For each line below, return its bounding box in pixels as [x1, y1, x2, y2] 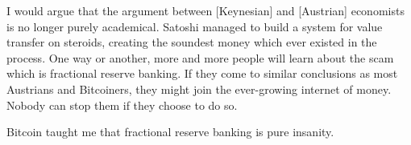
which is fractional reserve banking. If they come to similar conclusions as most [6, 65, 398, 82]
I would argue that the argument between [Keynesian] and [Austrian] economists [6, 2, 405, 18]
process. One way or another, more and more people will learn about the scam [6, 49, 394, 66]
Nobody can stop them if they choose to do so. [6, 96, 238, 113]
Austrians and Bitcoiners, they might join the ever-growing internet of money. [6, 80, 392, 97]
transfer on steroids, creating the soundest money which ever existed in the [6, 34, 377, 50]
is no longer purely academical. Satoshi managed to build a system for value [6, 18, 383, 34]
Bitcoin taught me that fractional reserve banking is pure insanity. [6, 123, 334, 140]
